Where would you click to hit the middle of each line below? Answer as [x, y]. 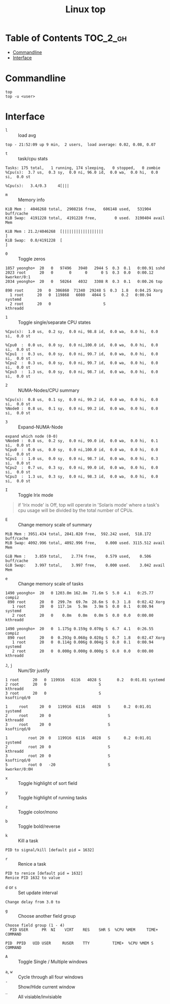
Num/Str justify [34, 671]
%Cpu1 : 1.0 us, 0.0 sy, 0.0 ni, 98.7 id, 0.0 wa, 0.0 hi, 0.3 [82, 459]
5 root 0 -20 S [58, 764]
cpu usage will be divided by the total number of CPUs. [76, 510]
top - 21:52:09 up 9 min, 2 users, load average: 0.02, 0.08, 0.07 [81, 145]
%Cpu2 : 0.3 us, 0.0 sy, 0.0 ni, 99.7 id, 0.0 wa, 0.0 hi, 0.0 [82, 363]
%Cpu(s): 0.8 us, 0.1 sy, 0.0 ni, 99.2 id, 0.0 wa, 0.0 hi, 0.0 [82, 399]
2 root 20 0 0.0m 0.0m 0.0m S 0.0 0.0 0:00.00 [83, 615]
